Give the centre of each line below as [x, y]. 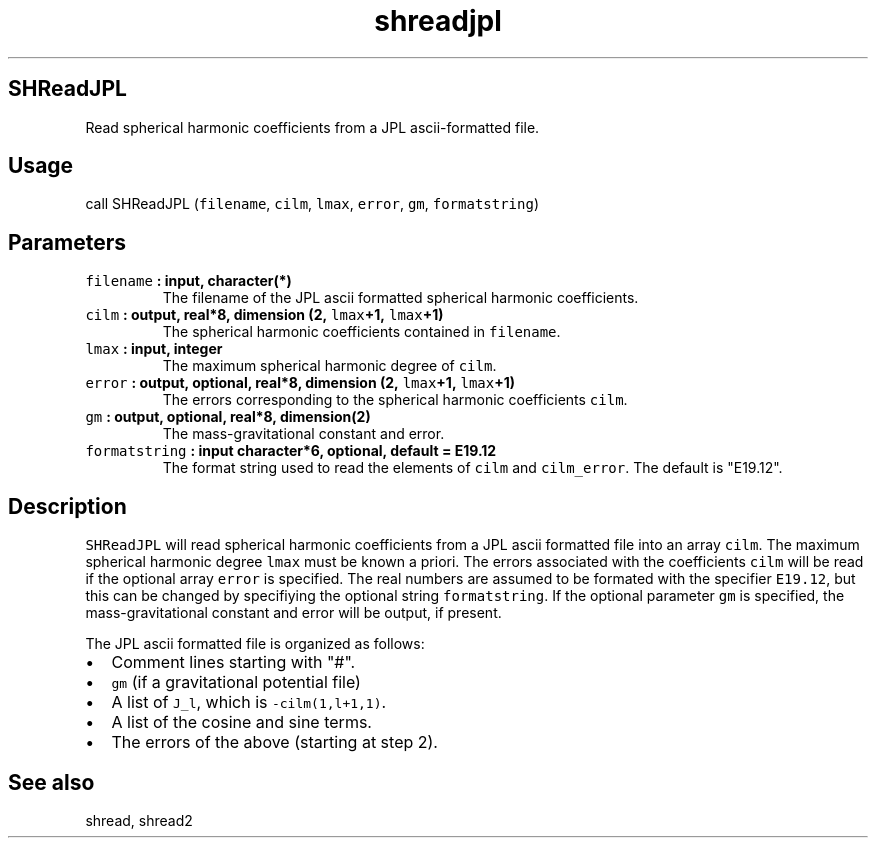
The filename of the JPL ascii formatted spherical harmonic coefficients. [400, 298]
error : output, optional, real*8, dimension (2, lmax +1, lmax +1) [300, 383]
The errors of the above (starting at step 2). [274, 742]
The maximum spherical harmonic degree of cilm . [329, 366]
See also [51, 782]
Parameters [67, 242]
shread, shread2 [139, 820]
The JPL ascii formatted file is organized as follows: [255, 644]
